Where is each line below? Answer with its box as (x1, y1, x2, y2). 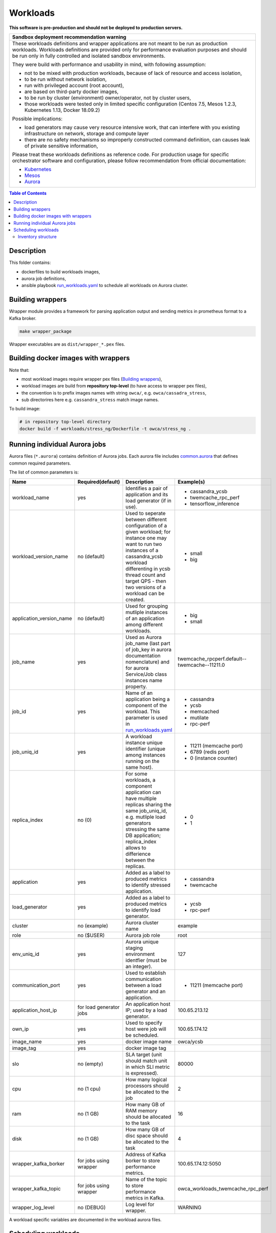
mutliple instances (125, 609, 168, 616)
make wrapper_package (19, 328, 72, 334)
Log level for (125, 1201, 155, 1208)
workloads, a (125, 776, 156, 783)
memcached (190, 708, 219, 715)
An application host (125, 1000, 171, 1007)
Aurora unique (125, 938, 159, 945)
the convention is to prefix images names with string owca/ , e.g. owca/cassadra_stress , (21, 390, 207, 396)
